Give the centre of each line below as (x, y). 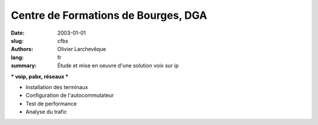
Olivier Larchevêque (82, 49)
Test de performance (51, 103)
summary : (24, 66)
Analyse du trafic (46, 112)
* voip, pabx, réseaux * (40, 76)
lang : (17, 57)
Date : (18, 33)
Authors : (22, 49)
